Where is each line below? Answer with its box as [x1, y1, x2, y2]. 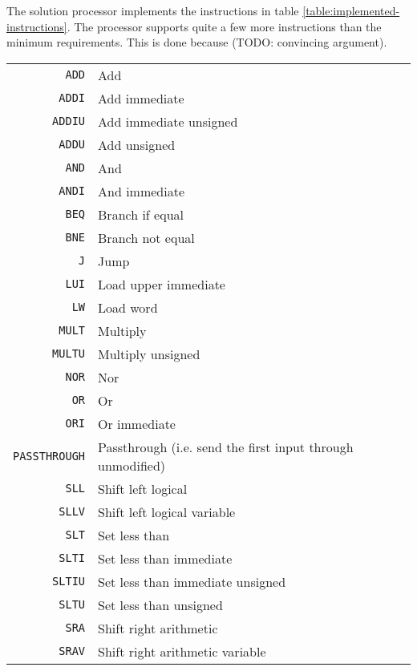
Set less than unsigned [98, 595, 223, 614]
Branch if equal [98, 204, 184, 224]
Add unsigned [98, 135, 176, 154]
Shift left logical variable [98, 502, 236, 521]
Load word [98, 297, 158, 317]
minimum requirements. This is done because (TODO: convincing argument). [6, 34, 387, 51]
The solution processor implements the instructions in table [6, 2, 299, 18]
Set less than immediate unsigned [98, 572, 286, 591]
